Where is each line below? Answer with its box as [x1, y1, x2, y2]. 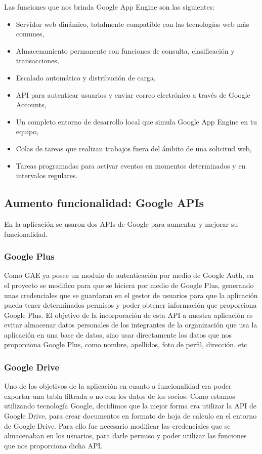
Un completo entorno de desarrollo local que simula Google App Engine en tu [16, 116, 257, 127]
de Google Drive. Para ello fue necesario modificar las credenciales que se [4, 420, 231, 431]
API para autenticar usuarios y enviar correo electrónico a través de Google [16, 89, 250, 100]
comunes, [16, 28, 45, 39]
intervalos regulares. [16, 170, 78, 181]
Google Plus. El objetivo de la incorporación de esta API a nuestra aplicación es [4, 309, 253, 320]
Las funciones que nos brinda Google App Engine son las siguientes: [4, 2, 215, 12]
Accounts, [16, 99, 47, 110]
